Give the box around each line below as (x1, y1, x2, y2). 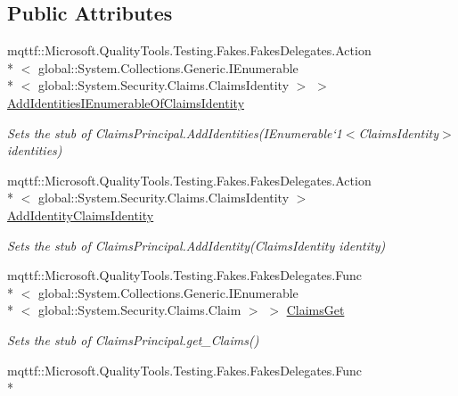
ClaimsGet (286, 301, 345, 319)
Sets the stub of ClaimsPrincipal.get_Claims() (7, 330, 259, 349)
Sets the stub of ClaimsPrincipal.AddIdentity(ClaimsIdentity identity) (7, 235, 386, 254)
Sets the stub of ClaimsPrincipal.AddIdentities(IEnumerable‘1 (7, 123, 342, 142)
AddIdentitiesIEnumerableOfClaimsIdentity (7, 93, 245, 111)
